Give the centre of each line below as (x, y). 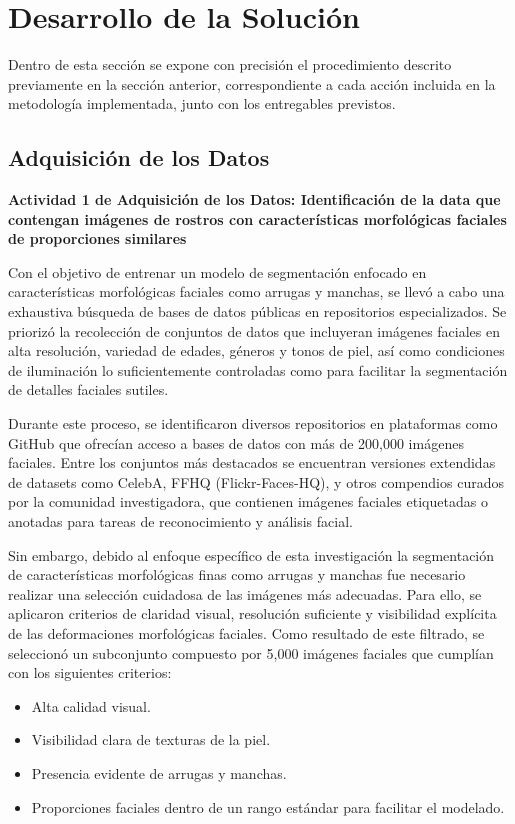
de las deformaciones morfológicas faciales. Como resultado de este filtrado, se (246, 632)
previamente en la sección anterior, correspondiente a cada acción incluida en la (252, 83)
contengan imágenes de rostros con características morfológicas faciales (257, 218)
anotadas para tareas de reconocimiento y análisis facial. (180, 521)
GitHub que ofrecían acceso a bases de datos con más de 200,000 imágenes (236, 442)
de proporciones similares (97, 238)
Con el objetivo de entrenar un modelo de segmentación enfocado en (217, 271)
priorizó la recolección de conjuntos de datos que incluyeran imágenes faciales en (254, 330)
